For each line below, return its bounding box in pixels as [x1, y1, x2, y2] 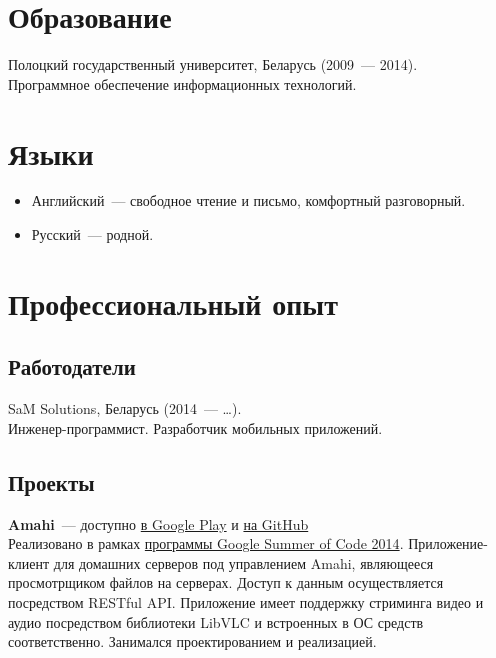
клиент [8, 552, 50, 573]
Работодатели [8, 351, 136, 382]
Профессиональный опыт [8, 282, 338, 323]
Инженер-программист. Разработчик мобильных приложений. [8, 417, 383, 438]
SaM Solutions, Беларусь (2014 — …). [8, 398, 242, 419]
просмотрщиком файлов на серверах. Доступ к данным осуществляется [8, 572, 444, 593]
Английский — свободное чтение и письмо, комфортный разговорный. [31, 190, 466, 211]
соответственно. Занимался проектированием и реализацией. [8, 631, 377, 652]
